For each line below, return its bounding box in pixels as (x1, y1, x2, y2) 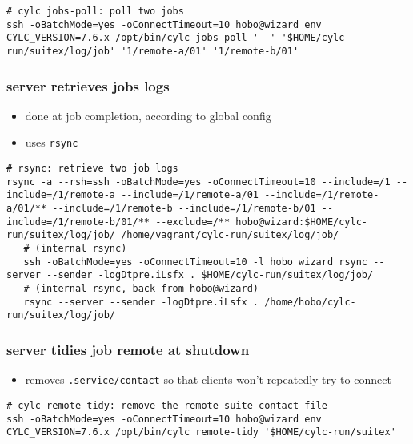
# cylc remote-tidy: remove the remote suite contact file (6, 399, 327, 411)
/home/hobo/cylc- (264, 296, 356, 308)
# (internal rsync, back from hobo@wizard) (23, 283, 259, 294)
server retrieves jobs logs (6, 75, 170, 95)
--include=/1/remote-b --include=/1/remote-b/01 (52, 203, 316, 215)
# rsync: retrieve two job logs (6, 163, 178, 175)
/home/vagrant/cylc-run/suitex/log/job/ (121, 229, 339, 241)
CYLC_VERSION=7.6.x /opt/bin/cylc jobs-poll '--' (6, 32, 276, 44)
